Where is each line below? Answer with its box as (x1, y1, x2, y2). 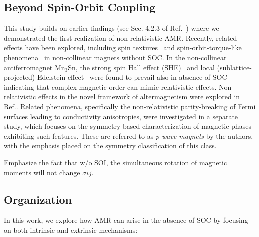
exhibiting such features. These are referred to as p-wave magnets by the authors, (4, 130, 253, 141)
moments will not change (4, 167, 80, 177)
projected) (4, 72, 35, 82)
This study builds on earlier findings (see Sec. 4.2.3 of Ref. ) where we (4, 23, 219, 33)
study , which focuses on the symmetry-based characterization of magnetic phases (4, 121, 251, 131)
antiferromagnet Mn (4, 62, 65, 72)
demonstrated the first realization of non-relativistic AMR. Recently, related (4, 32, 237, 43)
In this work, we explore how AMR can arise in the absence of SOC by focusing (4, 215, 248, 225)
